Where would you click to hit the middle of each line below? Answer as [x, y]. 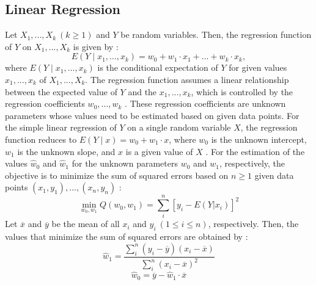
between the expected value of [61, 91]
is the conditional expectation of [158, 67]
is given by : [96, 46]
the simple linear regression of [61, 127]
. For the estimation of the [255, 151]
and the [142, 91]
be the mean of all [86, 224]
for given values [258, 67]
